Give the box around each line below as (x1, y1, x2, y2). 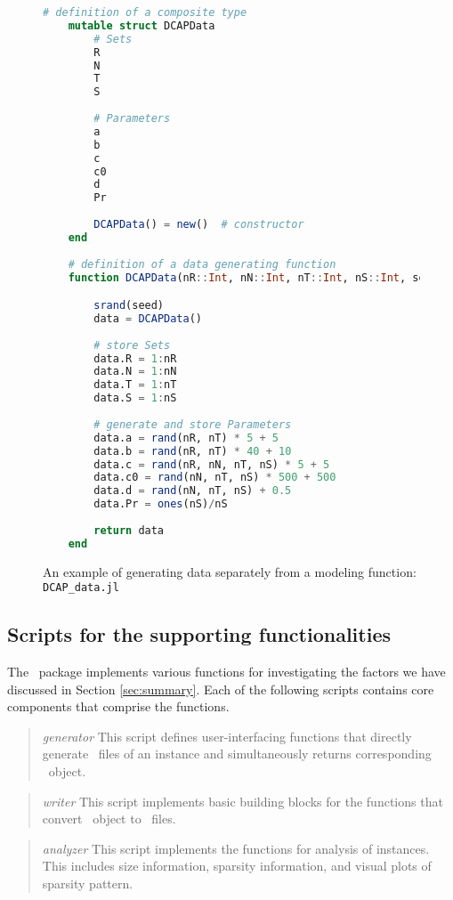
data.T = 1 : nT (93, 378, 177, 392)
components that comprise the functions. (7, 697, 230, 716)
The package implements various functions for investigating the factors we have (7, 662, 446, 681)
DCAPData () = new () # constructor (93, 218, 304, 231)
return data (93, 523, 165, 537)
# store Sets (93, 338, 171, 352)
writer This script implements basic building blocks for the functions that (42, 791, 443, 810)
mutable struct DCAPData (68, 19, 215, 32)
